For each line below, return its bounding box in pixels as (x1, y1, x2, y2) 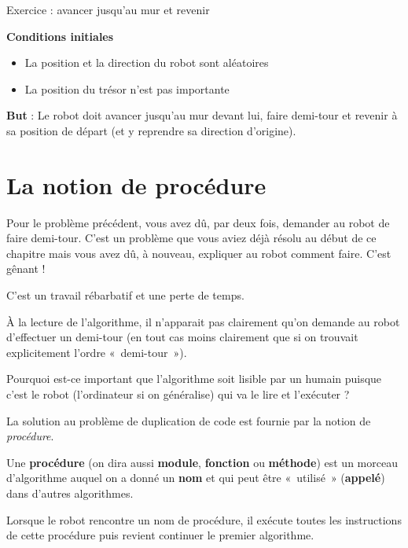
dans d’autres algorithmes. (6, 485, 134, 501)
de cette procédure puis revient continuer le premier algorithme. (6, 527, 314, 543)
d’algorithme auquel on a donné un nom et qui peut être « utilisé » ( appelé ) (6, 469, 385, 486)
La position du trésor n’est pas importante (24, 80, 230, 97)
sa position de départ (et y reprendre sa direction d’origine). (6, 122, 296, 138)
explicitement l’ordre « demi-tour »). (6, 344, 187, 360)
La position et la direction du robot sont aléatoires (24, 54, 269, 71)
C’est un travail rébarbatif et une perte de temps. (6, 287, 244, 303)
